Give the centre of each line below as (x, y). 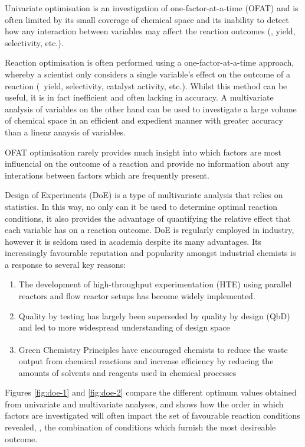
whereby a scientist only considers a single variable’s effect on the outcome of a (147, 74)
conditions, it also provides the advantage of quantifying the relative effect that (148, 218)
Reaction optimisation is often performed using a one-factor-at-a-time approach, (150, 62)
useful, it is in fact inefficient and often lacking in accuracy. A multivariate (139, 97)
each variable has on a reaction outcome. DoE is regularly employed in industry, (150, 230)
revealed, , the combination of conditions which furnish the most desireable (140, 427)
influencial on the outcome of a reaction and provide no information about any (147, 163)
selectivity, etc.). (34, 42)
